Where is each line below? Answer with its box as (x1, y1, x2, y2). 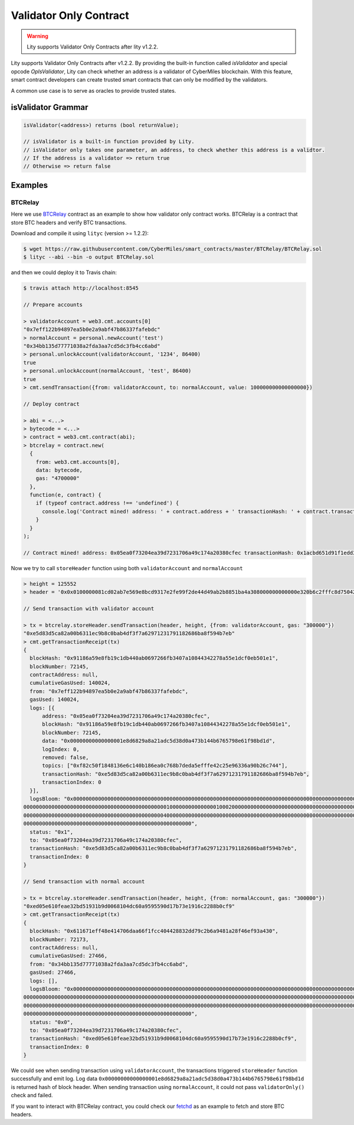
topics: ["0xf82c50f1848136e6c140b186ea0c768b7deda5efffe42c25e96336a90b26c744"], (42, 762, 289, 769)
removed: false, (42, 754, 89, 760)
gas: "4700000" (35, 475, 80, 482)
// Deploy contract (23, 401, 80, 407)
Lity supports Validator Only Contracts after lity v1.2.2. (27, 43, 159, 50)
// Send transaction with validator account (23, 605, 155, 612)
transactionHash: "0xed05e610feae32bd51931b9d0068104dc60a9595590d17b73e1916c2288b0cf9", (29, 1035, 297, 1042)
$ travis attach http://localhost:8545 (23, 285, 139, 292)
